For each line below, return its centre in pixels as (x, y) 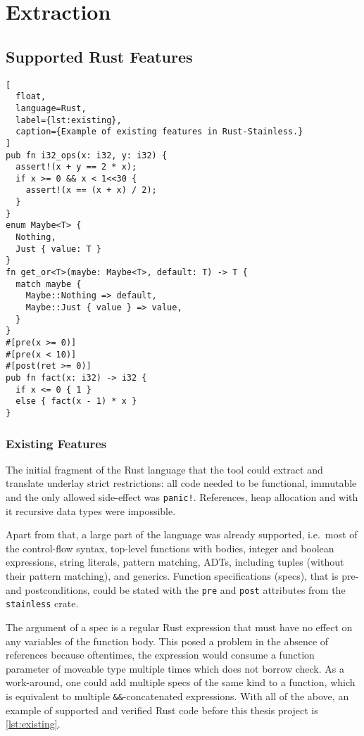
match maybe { (49, 284)
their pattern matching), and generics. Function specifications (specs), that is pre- (182, 576)
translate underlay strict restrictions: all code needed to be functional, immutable (181, 483)
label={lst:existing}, (69, 120)
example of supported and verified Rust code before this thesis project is (162, 710)
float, (31, 97)
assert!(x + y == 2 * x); (76, 167)
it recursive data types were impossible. (91, 510)
